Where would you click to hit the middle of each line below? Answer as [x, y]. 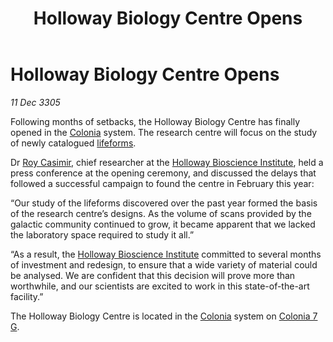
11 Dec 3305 [35, 102]
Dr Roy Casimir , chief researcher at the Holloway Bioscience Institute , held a [167, 162]
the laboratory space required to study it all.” [102, 234]
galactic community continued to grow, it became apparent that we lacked [163, 224]
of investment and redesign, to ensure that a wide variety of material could [164, 264]
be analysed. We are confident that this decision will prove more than [153, 275]
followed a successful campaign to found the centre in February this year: [162, 183]
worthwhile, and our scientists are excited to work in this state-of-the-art [160, 286]
